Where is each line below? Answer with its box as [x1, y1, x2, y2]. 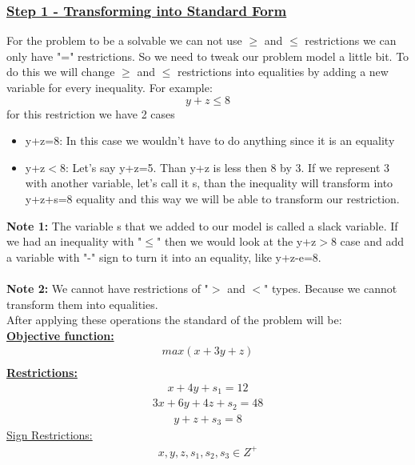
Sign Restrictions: [6, 427, 93, 443]
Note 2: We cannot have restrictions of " [6, 279, 209, 296]
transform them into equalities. [6, 295, 158, 312]
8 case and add [330, 233, 405, 250]
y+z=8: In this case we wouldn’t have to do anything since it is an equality [25, 132, 395, 149]
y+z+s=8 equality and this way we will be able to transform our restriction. [25, 190, 400, 206]
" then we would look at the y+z [157, 233, 317, 250]
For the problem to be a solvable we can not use [6, 32, 242, 49]
